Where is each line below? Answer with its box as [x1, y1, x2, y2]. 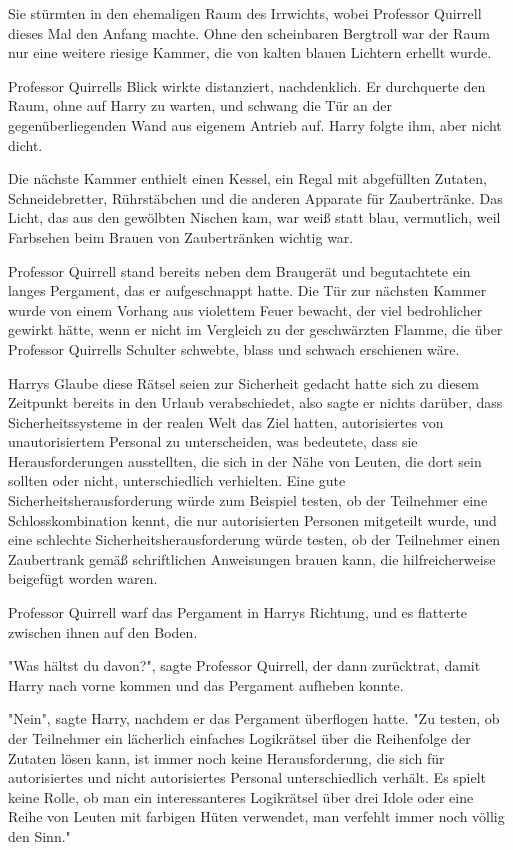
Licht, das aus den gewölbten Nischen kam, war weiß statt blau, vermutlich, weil [8, 207, 501, 228]
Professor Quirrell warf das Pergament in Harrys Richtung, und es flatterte [8, 602, 468, 623]
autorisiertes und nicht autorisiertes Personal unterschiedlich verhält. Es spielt [8, 767, 487, 788]
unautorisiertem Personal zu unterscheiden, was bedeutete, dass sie [8, 431, 418, 452]
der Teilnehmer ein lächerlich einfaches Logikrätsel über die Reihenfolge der [8, 728, 471, 748]
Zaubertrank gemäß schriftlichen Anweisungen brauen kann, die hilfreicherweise [8, 548, 496, 569]
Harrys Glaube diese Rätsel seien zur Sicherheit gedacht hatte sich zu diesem [8, 372, 480, 393]
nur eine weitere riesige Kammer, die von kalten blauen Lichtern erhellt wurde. [8, 42, 492, 63]
